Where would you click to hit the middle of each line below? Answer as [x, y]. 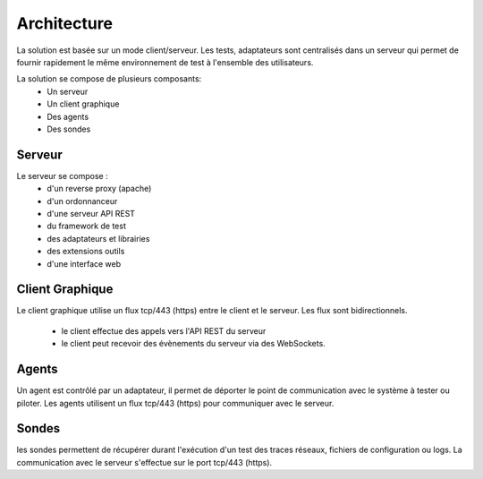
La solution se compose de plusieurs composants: [109, 79]
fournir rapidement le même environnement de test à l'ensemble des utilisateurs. [165, 62]
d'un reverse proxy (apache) [99, 189]
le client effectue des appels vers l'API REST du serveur [164, 330]
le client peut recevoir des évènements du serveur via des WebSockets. [193, 344]
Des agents [68, 116]
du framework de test [87, 226]
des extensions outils [86, 252]
